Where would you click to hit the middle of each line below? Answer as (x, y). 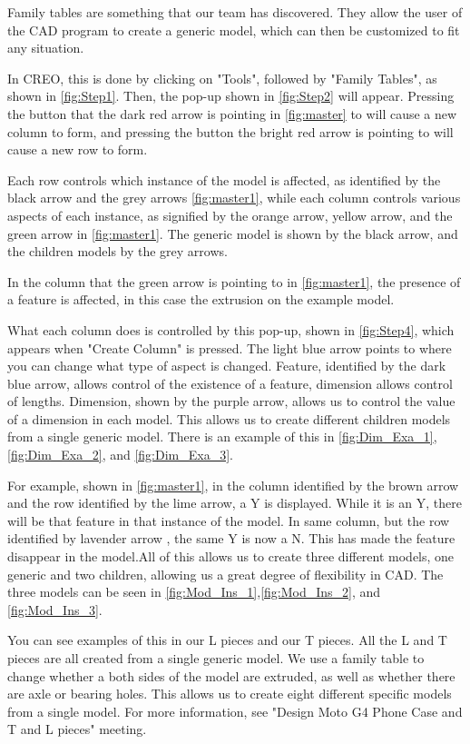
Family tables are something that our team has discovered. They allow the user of (235, 12)
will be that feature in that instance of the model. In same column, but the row (229, 520)
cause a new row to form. (78, 149)
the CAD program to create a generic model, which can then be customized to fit (234, 30)
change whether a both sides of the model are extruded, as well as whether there (231, 675)
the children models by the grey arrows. (117, 251)
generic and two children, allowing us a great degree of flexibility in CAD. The (225, 574)
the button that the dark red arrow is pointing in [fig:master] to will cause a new (232, 113)
